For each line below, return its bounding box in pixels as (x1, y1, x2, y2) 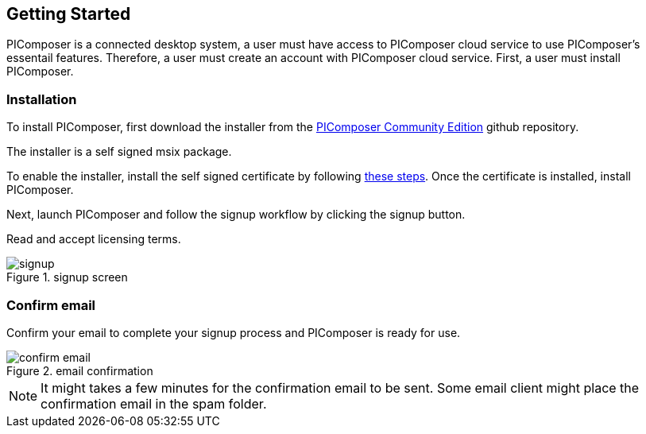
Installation (6, 91, 77, 107)
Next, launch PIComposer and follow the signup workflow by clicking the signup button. (6, 207, 466, 222)
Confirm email (6, 296, 96, 313)
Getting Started (6, 4, 131, 24)
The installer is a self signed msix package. (6, 145, 232, 159)
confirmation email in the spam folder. (41, 395, 267, 412)
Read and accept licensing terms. (6, 232, 181, 246)
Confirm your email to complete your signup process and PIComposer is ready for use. (6, 325, 461, 339)
